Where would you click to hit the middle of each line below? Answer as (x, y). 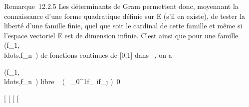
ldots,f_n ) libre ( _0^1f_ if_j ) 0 (62, 81)
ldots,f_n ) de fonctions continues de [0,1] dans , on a (88, 54)
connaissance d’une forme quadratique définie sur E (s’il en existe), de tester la (125, 16)
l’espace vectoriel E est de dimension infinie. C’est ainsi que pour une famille (121, 35)
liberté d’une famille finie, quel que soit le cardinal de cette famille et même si (123, 26)
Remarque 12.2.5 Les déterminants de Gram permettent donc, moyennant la (121, 6)
